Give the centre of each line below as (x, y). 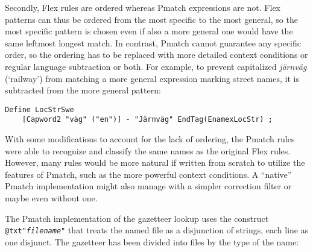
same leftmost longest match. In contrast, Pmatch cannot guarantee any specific (153, 43)
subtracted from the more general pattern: (83, 90)
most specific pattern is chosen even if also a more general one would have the (149, 31)
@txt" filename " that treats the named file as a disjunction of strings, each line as (157, 230)
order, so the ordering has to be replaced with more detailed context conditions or (156, 55)
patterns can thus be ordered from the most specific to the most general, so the (151, 19)
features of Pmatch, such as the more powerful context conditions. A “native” (148, 174)
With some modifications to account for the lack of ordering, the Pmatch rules (150, 139)
